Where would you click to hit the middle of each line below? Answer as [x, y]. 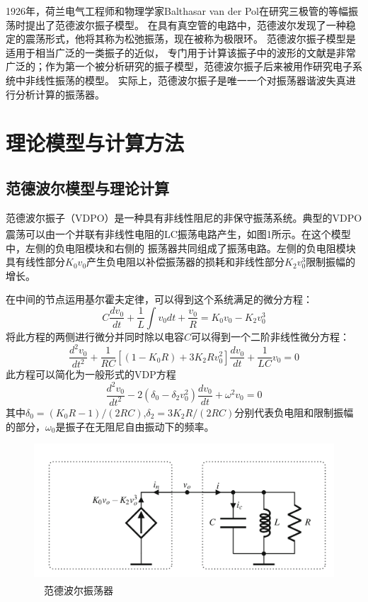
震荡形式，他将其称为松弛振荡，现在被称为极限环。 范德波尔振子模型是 [190, 39]
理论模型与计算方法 [95, 143]
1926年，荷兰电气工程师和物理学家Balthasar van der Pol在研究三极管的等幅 [177, 11]
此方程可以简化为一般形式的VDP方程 [91, 374]
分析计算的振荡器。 [60, 94]
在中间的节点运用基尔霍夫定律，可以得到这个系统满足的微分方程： [159, 299]
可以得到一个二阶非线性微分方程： [271, 336]
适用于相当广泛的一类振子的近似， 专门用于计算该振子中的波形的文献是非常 [181, 52]
